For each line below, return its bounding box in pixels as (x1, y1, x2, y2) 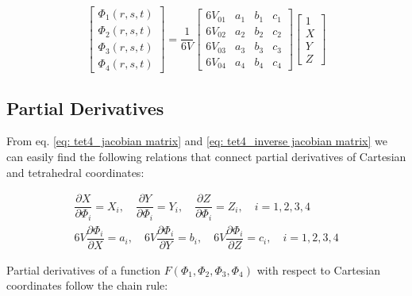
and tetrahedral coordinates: (6, 163, 144, 180)
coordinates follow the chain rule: (6, 277, 168, 294)
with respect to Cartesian (256, 261, 381, 278)
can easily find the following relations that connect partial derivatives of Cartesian (6, 148, 406, 164)
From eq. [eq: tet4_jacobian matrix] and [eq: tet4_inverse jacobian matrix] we (6, 133, 387, 149)
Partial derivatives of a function (6, 261, 161, 278)
